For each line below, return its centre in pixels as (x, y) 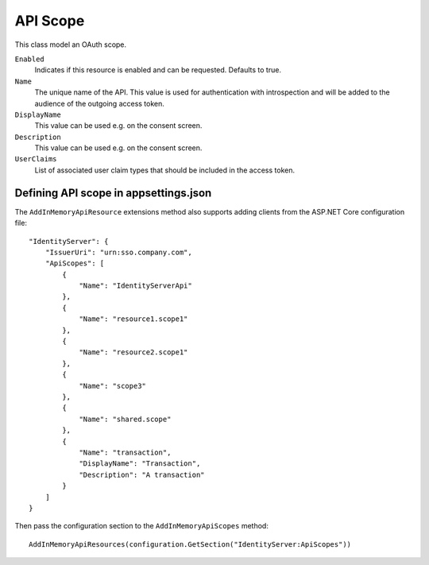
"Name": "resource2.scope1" (133, 352)
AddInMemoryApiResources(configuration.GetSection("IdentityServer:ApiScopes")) (190, 544)
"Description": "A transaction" (142, 474)
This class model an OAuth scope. (71, 45)
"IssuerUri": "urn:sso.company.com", (118, 252)
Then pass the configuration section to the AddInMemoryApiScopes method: (142, 526)
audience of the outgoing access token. (99, 103)
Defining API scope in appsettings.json (113, 193)
